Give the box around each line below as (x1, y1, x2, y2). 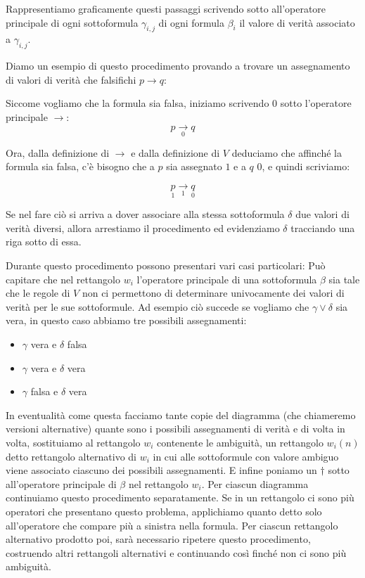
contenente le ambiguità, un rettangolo (157, 435, 324, 450)
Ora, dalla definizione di (6, 145, 110, 160)
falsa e (30, 384, 58, 399)
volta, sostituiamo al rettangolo (6, 435, 141, 450)
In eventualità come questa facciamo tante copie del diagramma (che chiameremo (6, 407, 356, 422)
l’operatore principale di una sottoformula (136, 271, 317, 286)
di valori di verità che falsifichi (6, 72, 136, 86)
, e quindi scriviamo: (262, 159, 350, 174)
